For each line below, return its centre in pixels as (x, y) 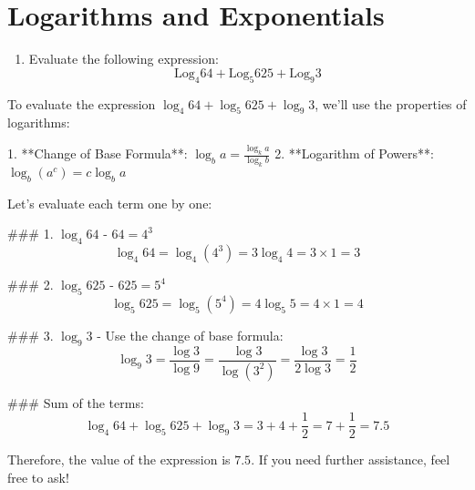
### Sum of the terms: (76, 402)
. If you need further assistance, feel (351, 459)
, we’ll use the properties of (391, 103)
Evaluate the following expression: (124, 59)
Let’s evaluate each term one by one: (110, 203)
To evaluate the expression (82, 103)
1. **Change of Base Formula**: (98, 153)
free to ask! (38, 477)
